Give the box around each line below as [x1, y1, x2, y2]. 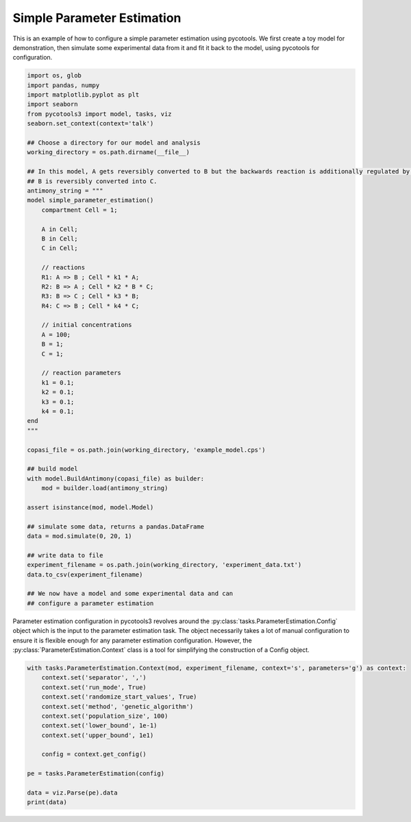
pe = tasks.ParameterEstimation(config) [27, 770, 164, 777]
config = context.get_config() [41, 751, 147, 758]
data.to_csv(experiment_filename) [27, 570, 143, 579]
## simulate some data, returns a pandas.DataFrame [27, 522, 205, 531]
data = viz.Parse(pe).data [27, 789, 118, 797]
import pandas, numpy [27, 81, 100, 89]
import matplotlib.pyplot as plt [27, 91, 140, 99]
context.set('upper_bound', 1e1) [41, 731, 154, 739]
